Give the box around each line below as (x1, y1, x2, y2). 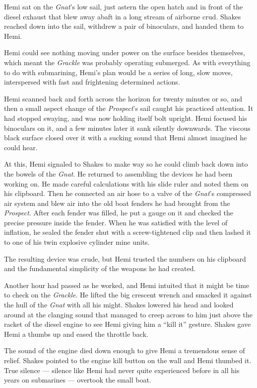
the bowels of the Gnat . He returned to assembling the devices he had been (4, 168, 233, 179)
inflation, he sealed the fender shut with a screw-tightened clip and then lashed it (4, 227, 251, 237)
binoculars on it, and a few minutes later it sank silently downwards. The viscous (4, 122, 251, 133)
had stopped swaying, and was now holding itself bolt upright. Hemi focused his (4, 112, 247, 123)
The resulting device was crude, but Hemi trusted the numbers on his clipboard (4, 253, 246, 264)
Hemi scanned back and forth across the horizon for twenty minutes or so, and (4, 93, 243, 103)
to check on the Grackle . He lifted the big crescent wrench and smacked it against (4, 290, 252, 300)
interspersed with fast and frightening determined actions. (4, 77, 180, 87)
